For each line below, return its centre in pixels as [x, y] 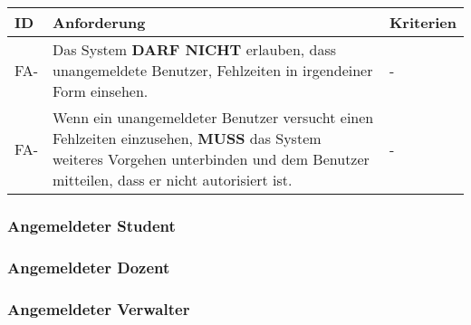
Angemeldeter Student [91, 225]
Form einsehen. [101, 91]
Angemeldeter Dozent [89, 267]
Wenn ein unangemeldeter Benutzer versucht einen [213, 117]
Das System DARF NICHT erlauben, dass [195, 49]
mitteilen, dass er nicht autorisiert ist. [173, 180]
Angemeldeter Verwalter [99, 308]
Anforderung [99, 22]
